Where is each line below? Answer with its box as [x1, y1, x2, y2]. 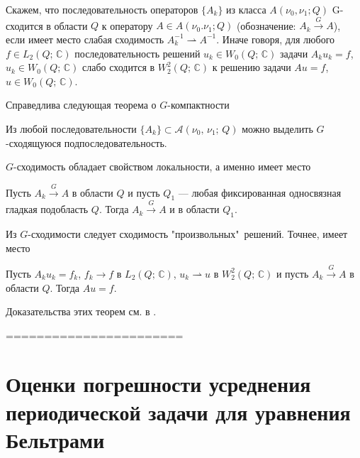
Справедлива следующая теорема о [6, 97, 157, 112]
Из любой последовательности [6, 121, 137, 136]
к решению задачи [212, 60, 291, 75]
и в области [169, 202, 220, 217]
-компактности [167, 97, 230, 112]
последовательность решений [74, 45, 201, 60]
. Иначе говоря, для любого [216, 31, 335, 46]
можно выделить [242, 121, 313, 136]
